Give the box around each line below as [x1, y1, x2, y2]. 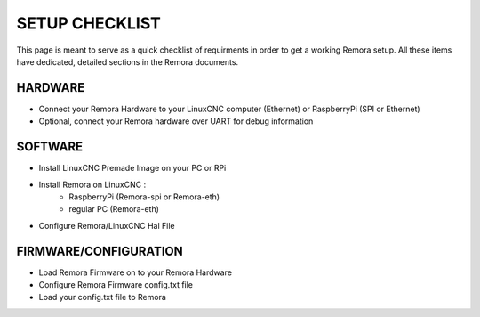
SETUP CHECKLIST [16, 13, 162, 33]
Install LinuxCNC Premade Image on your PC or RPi [38, 163, 227, 174]
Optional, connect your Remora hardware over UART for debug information [38, 116, 314, 126]
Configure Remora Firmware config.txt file [38, 280, 194, 289]
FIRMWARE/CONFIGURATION [16, 243, 184, 258]
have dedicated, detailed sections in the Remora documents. [16, 56, 239, 67]
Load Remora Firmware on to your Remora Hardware [38, 267, 233, 278]
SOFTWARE [16, 139, 84, 155]
